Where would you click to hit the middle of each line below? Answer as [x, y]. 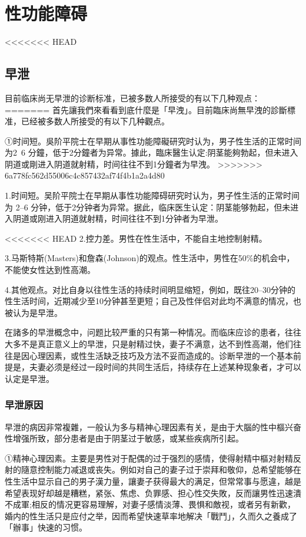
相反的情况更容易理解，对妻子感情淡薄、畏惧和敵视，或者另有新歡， [163, 504]
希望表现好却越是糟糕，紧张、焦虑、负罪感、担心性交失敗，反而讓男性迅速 [149, 492]
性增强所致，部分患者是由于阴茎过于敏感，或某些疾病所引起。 [124, 438]
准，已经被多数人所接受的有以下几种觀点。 [87, 121]
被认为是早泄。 [34, 312]
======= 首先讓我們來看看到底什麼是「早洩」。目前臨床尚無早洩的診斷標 [150, 109]
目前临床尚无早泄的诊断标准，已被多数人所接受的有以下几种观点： [132, 98]
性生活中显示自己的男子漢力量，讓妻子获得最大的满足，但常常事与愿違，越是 [153, 481]
